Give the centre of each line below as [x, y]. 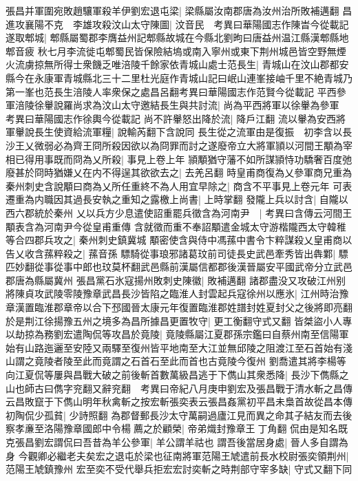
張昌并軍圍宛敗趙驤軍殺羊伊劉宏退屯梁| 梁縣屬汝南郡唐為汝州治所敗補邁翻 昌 [179, 10]
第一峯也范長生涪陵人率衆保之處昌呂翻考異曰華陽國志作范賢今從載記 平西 [171, 91]
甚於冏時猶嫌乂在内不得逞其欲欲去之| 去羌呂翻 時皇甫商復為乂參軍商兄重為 [183, 172]
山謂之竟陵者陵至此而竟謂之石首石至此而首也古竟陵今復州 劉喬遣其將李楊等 [176, 361]
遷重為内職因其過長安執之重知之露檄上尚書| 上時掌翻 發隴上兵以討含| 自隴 [172, 199]
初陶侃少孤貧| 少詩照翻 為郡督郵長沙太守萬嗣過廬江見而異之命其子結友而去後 [179, 415]
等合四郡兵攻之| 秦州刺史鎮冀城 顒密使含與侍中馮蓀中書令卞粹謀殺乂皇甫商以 [179, 240]
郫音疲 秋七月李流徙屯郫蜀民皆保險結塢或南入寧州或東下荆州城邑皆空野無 [171, 51]
